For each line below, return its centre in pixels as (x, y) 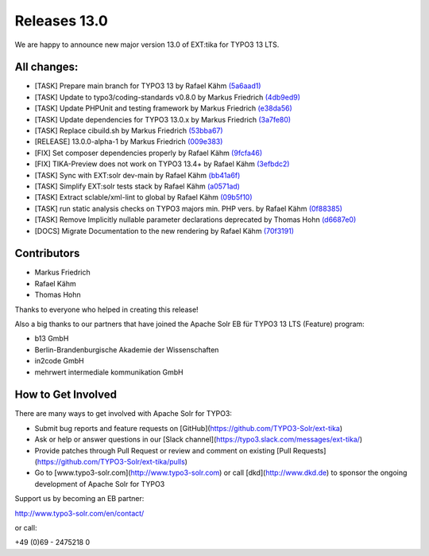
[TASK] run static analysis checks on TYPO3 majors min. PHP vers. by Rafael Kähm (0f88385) (189, 208)
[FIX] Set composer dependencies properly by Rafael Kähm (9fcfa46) (149, 153)
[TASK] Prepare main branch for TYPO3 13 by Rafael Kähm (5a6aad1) (148, 86)
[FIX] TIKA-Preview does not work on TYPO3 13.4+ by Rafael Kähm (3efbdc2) (162, 164)
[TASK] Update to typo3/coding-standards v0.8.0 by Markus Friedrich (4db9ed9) (168, 97)
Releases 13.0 (62, 21)
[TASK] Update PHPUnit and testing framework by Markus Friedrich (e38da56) (164, 108)
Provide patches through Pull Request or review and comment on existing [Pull (163, 450)
